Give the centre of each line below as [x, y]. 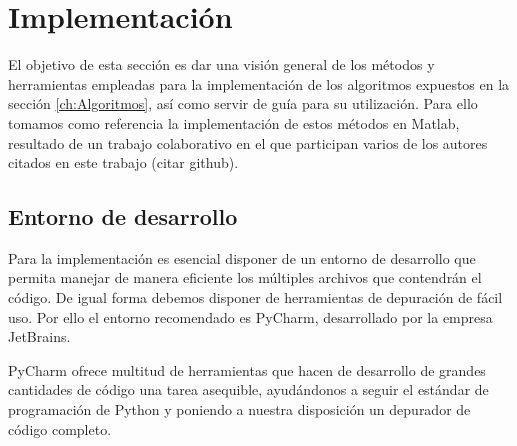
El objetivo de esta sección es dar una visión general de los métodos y [221, 64]
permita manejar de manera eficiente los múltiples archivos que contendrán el [245, 277]
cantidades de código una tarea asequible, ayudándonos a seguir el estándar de [248, 389]
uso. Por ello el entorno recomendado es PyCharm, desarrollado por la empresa [250, 316]
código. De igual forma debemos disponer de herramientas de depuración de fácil [255, 297]
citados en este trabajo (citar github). [123, 162]
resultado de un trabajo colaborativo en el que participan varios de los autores [248, 142]
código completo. [60, 428]
